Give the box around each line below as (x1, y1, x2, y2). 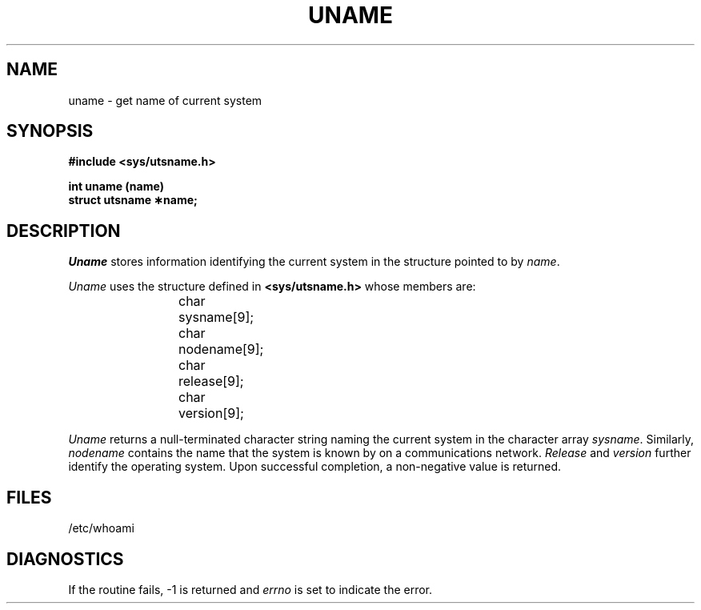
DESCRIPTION (6, 220, 121, 241)
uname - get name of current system (68, 93, 262, 107)
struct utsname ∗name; (68, 193, 198, 207)
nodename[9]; (178, 341, 264, 358)
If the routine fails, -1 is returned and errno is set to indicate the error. (68, 582, 433, 596)
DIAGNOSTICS (6, 548, 124, 569)
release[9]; (178, 373, 244, 390)
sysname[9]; (178, 309, 254, 326)
